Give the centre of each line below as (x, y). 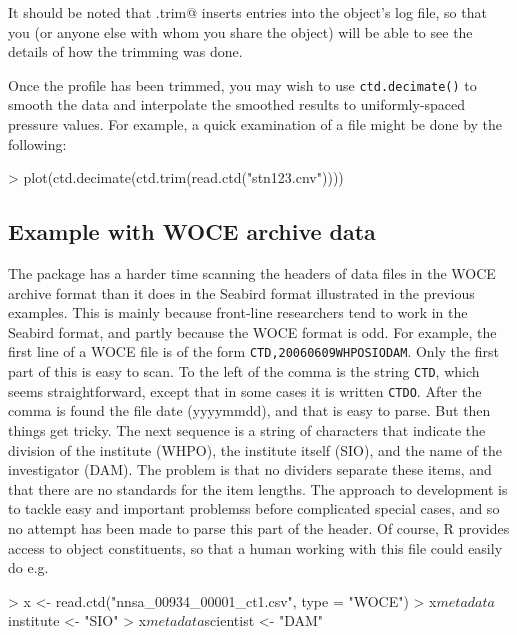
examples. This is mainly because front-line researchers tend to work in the (238, 312)
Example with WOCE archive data (192, 231)
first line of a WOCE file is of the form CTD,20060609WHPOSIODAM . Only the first (253, 351)
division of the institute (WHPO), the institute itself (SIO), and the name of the (255, 449)
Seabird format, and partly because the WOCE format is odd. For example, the (252, 331)
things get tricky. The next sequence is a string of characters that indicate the (247, 429)
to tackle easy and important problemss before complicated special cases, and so (254, 508)
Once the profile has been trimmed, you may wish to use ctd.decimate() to (242, 84)
